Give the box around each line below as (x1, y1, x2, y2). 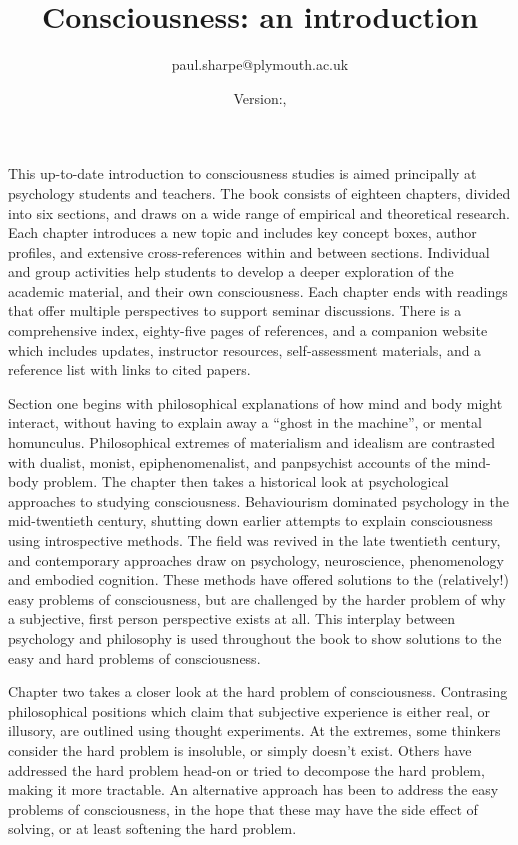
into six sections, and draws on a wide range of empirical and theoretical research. (8, 202, 510, 223)
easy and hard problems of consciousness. (8, 647, 261, 668)
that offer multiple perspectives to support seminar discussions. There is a (8, 300, 462, 321)
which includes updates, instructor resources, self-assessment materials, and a (8, 339, 482, 360)
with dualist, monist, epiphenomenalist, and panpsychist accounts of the (8, 451, 451, 472)
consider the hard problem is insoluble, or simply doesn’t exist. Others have (8, 739, 472, 760)
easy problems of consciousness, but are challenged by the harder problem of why (8, 588, 506, 609)
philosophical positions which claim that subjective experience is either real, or (8, 700, 490, 721)
